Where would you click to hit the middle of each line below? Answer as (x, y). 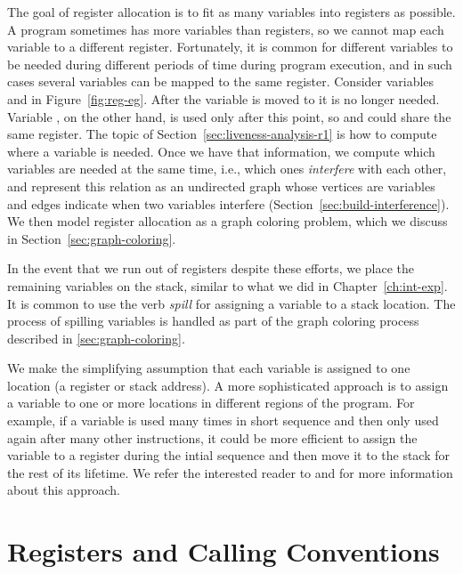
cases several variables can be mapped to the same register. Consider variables (221, 81)
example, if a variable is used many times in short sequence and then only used (223, 420)
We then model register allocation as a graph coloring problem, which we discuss (227, 221)
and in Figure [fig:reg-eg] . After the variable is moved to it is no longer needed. (223, 98)
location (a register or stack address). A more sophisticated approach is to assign (228, 385)
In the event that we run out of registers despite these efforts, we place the (211, 268)
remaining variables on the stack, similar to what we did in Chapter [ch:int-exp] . (227, 285)
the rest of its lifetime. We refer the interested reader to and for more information (230, 472)
